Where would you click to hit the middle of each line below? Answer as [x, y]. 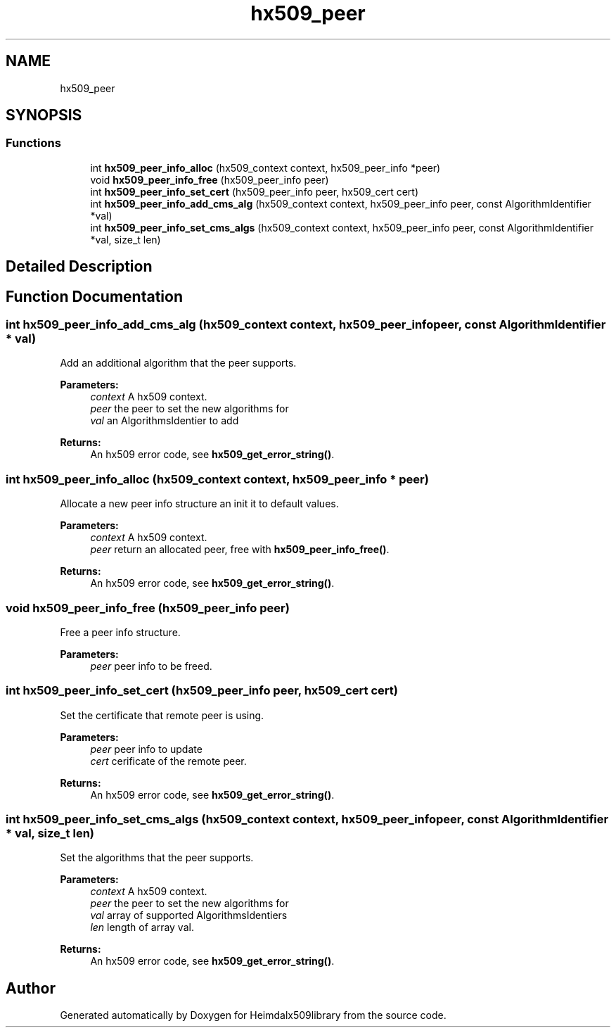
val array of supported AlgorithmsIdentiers [189, 915]
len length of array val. [142, 927]
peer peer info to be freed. [151, 666]
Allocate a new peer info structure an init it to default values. [199, 504]
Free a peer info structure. [120, 632]
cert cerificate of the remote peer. [168, 761]
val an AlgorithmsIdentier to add [165, 421]
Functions [33, 143]
